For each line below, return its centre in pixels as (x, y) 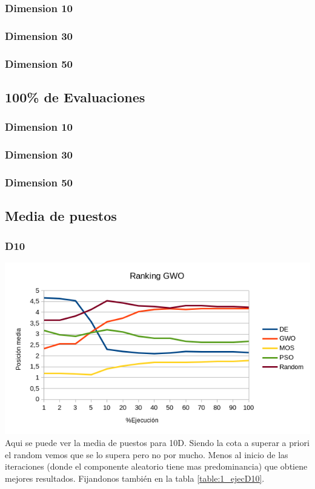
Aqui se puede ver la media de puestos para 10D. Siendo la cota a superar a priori (157, 443)
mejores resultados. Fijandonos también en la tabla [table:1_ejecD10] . (135, 478)
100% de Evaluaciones (75, 97)
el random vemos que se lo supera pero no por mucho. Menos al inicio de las (147, 454)
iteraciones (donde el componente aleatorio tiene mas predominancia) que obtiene (156, 466)
